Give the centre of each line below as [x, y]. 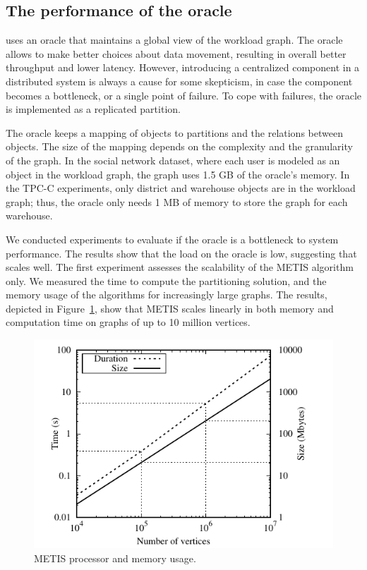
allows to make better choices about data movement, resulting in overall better [176, 53]
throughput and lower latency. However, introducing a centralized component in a [183, 67]
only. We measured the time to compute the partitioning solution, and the [166, 280]
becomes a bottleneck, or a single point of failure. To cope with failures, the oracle [183, 95]
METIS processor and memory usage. [115, 558]
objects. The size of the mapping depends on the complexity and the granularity [179, 146]
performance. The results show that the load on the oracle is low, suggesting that [181, 253]
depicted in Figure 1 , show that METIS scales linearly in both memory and [170, 308]
